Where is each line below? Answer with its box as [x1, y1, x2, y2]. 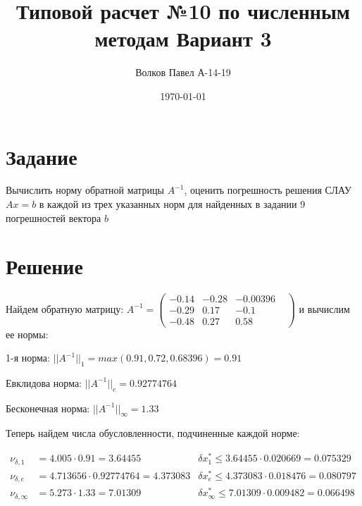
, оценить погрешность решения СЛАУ [184, 183, 351, 197]
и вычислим [299, 301, 350, 316]
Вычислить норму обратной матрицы [6, 183, 164, 197]
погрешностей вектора [6, 210, 101, 225]
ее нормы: [6, 326, 49, 341]
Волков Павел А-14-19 [135, 65, 231, 80]
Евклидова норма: [6, 375, 82, 390]
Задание [6, 142, 77, 171]
